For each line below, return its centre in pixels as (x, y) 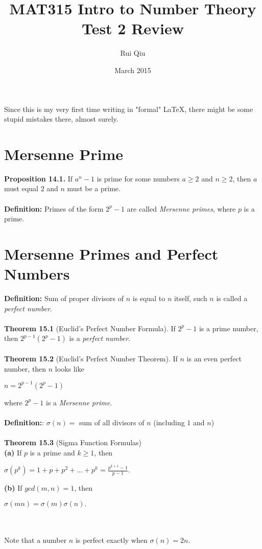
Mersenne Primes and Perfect (111, 253)
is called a (232, 298)
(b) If (13, 488)
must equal (21, 188)
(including (169, 422)
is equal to (149, 298)
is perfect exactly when (111, 540)
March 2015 (133, 70)
